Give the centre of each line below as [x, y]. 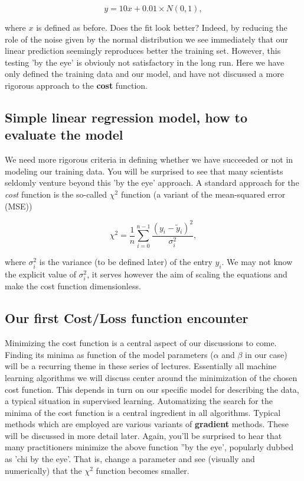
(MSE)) [19, 206]
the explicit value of [40, 274]
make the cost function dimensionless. [73, 286]
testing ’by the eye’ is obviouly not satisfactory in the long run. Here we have [145, 62]
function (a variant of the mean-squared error [203, 194]
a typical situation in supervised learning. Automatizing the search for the [139, 401]
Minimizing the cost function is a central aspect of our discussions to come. [141, 343]
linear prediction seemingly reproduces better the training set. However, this [143, 51]
